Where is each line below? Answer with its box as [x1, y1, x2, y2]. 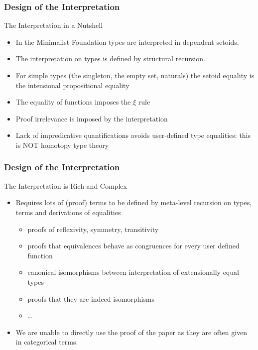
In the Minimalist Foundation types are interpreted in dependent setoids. [15, 36, 239, 47]
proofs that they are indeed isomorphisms [27, 293, 154, 304]
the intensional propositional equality [15, 80, 129, 90]
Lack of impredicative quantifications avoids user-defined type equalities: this [15, 130, 251, 140]
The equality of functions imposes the [15, 97, 131, 107]
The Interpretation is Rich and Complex [4, 180, 127, 191]
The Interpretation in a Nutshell [4, 20, 103, 30]
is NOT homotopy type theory [15, 139, 109, 150]
